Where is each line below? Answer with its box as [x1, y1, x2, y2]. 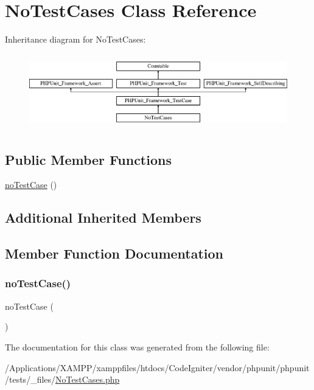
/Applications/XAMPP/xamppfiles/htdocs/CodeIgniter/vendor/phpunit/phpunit [5, 361, 310, 374]
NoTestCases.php [55, 373, 120, 386]
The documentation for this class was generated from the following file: [5, 340, 270, 353]
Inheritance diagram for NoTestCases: [5, 33, 146, 46]
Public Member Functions [5, 150, 172, 169]
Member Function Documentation [5, 244, 224, 263]
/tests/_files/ [5, 373, 56, 386]
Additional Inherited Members [5, 208, 201, 227]
